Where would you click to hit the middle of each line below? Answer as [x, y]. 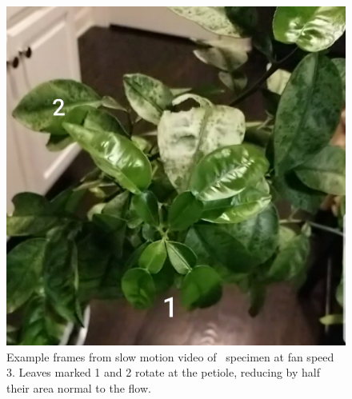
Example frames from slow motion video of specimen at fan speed [170, 356]
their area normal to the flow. [79, 387]
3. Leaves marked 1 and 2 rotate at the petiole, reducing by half [163, 372]
